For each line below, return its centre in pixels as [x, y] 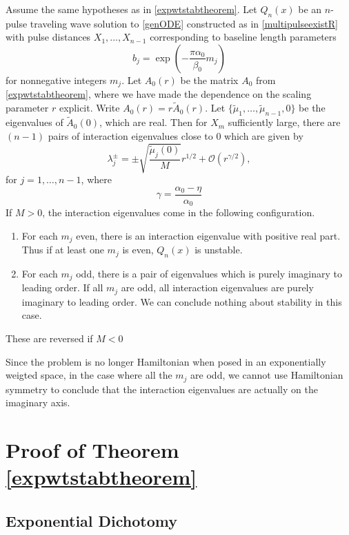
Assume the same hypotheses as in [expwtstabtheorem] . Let [131, 9]
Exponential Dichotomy [92, 520]
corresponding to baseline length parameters [243, 37]
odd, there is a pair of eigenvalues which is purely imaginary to [209, 273]
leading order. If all [62, 287]
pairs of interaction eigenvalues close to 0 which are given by [176, 135]
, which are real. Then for [153, 122]
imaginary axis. [38, 402]
